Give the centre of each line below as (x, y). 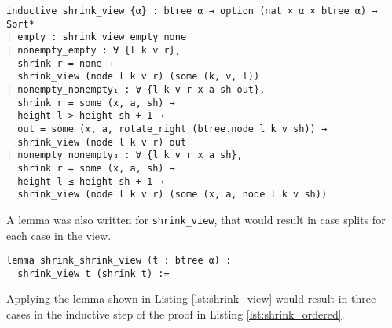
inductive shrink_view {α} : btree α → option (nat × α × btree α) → (192, 11)
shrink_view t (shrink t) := (93, 273)
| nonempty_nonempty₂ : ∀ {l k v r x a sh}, (125, 155)
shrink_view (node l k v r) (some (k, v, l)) (139, 77)
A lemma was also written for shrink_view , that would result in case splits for (196, 219)
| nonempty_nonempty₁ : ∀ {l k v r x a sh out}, (136, 89)
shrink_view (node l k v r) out (102, 142)
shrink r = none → (66, 63)
